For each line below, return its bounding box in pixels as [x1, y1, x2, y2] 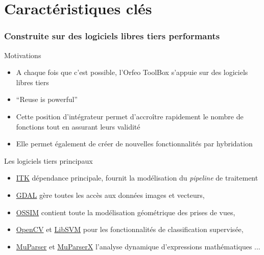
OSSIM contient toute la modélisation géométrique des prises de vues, [16, 207, 235, 217]
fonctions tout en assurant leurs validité [16, 121, 140, 132]
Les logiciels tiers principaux [4, 155, 93, 166]
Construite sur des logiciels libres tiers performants [4, 30, 220, 42]
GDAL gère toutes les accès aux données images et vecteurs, [16, 189, 205, 200]
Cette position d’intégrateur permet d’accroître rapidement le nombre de [16, 111, 244, 121]
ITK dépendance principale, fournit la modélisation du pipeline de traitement [16, 172, 258, 183]
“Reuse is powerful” [16, 94, 78, 105]
